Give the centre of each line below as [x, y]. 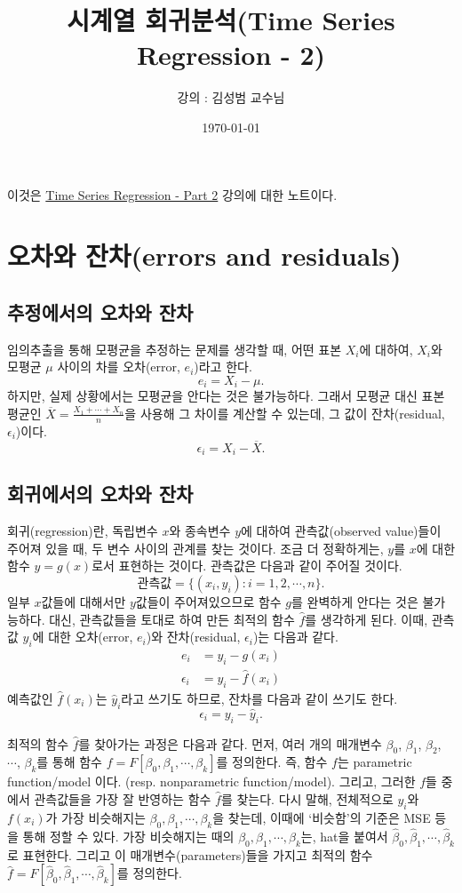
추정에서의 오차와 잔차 [100, 311]
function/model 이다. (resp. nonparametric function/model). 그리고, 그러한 [211, 781]
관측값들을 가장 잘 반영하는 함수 [123, 799]
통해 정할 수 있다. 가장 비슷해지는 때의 [128, 836]
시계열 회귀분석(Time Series [231, 20]
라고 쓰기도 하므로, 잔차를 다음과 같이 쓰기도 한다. [259, 698]
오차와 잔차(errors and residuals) [204, 255]
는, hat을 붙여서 [344, 836]
